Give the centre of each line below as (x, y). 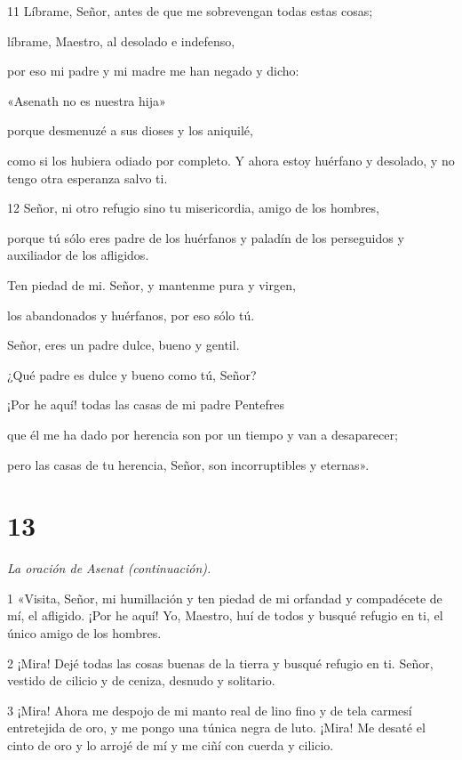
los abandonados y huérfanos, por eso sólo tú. (131, 315)
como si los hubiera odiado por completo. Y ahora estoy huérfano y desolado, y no (231, 160)
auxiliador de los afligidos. (78, 255)
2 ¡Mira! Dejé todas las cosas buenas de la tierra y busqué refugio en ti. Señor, (220, 663)
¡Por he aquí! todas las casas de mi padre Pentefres (146, 404)
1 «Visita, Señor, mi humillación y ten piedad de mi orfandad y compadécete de (225, 598)
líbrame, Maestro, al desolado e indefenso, (121, 40)
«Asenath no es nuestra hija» (87, 100)
